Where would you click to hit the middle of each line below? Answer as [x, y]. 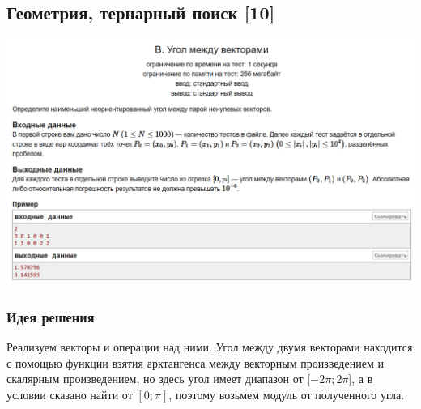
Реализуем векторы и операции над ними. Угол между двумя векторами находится [210, 347]
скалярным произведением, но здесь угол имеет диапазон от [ [159, 379]
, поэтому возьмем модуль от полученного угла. [287, 394]
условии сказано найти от [70, 394]
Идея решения [51, 316]
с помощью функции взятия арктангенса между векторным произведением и [195, 362]
